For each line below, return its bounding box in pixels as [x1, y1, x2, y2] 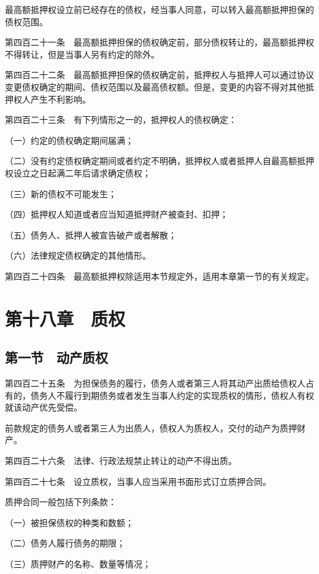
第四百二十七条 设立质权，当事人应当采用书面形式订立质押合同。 [5, 474, 271, 487]
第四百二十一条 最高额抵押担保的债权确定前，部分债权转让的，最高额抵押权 [5, 36, 314, 49]
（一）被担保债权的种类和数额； [5, 516, 134, 529]
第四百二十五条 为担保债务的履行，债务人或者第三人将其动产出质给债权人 [5, 377, 306, 390]
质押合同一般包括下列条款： [5, 495, 117, 508]
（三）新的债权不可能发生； [5, 187, 117, 200]
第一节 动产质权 [5, 348, 108, 367]
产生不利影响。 [30, 92, 91, 105]
